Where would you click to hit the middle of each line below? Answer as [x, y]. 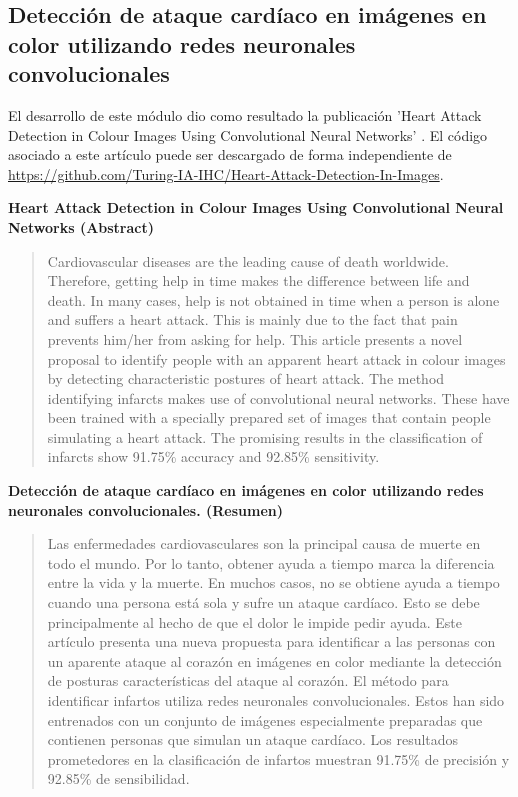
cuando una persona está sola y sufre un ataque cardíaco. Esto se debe [263, 602]
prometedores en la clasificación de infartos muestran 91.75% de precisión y [278, 758]
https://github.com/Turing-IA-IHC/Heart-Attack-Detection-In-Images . [226, 173]
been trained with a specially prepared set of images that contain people [269, 417]
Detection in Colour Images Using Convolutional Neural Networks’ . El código [248, 134]
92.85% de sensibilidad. [118, 778]
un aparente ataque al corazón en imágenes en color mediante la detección [274, 660]
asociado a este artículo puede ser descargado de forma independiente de [230, 154]
